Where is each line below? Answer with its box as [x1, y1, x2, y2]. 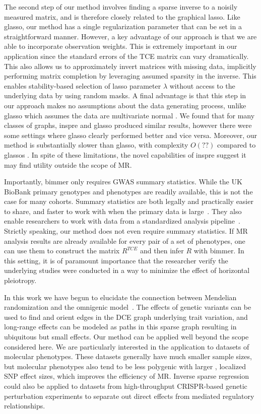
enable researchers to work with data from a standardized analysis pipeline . [4, 216, 240, 226]
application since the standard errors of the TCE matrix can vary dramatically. [4, 50, 249, 61]
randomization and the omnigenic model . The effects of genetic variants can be [4, 302, 251, 312]
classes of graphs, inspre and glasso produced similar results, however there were [4, 120, 252, 130]
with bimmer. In [193, 245, 244, 256]
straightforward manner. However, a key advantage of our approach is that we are [4, 31, 257, 41]
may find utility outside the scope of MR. [4, 159, 132, 170]
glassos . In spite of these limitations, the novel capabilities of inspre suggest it [4, 149, 246, 160]
